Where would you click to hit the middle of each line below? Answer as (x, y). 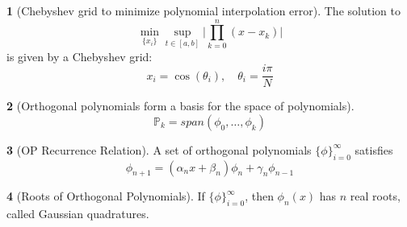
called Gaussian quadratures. (78, 214)
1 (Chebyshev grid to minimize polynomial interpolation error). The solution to (203, 10)
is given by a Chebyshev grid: (80, 56)
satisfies (374, 149)
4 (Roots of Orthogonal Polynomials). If (106, 196)
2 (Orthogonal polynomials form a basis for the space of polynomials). (180, 106)
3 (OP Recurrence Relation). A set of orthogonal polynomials (159, 149)
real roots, (375, 196)
